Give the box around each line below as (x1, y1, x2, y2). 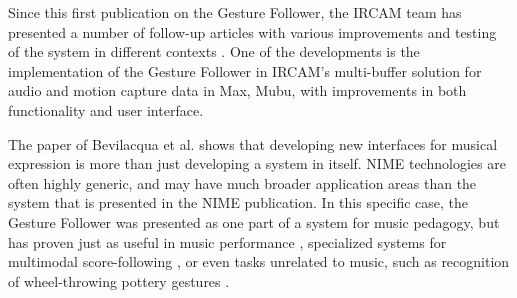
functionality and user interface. (8, 99, 204, 120)
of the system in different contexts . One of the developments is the (8, 41, 420, 62)
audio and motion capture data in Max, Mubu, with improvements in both (8, 80, 467, 101)
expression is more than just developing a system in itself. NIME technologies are (8, 153, 506, 174)
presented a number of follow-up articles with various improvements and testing (8, 21, 497, 42)
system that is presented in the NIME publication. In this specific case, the (8, 192, 469, 213)
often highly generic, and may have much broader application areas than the (8, 172, 477, 193)
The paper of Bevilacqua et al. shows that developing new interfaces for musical (8, 133, 498, 154)
